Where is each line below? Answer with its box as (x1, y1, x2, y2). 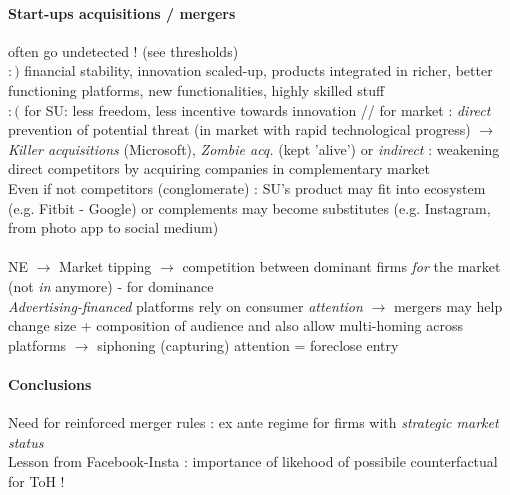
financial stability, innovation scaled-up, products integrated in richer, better (24, 60, 493, 81)
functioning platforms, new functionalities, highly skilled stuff (8, 79, 385, 100)
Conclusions (8, 373, 92, 394)
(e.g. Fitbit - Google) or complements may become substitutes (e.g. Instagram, (8, 197, 491, 218)
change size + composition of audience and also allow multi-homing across (8, 315, 463, 336)
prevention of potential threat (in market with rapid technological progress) (8, 119, 471, 140)
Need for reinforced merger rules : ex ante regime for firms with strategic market (8, 412, 499, 433)
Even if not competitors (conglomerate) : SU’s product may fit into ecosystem (8, 177, 486, 198)
